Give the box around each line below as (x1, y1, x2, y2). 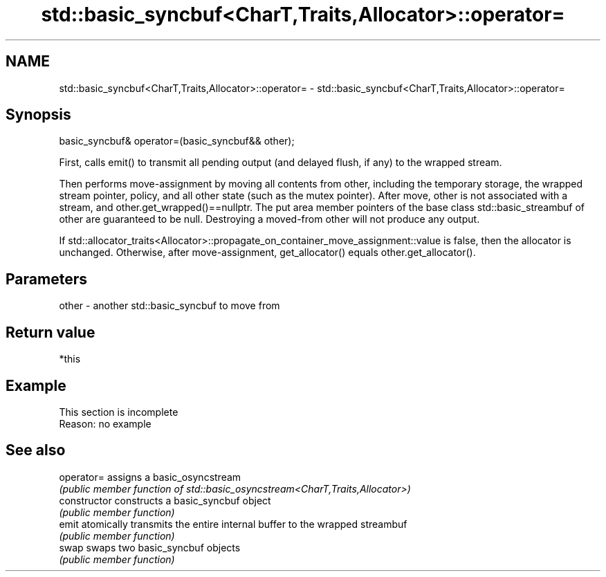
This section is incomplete (59, 405, 178, 418)
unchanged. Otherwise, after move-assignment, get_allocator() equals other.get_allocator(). (59, 246, 476, 259)
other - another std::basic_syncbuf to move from (59, 300, 280, 312)
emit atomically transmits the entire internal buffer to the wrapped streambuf (59, 518, 407, 530)
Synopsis (6, 106, 71, 124)
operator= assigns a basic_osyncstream (59, 470, 241, 483)
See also (6, 441, 66, 459)
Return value (6, 323, 95, 341)
